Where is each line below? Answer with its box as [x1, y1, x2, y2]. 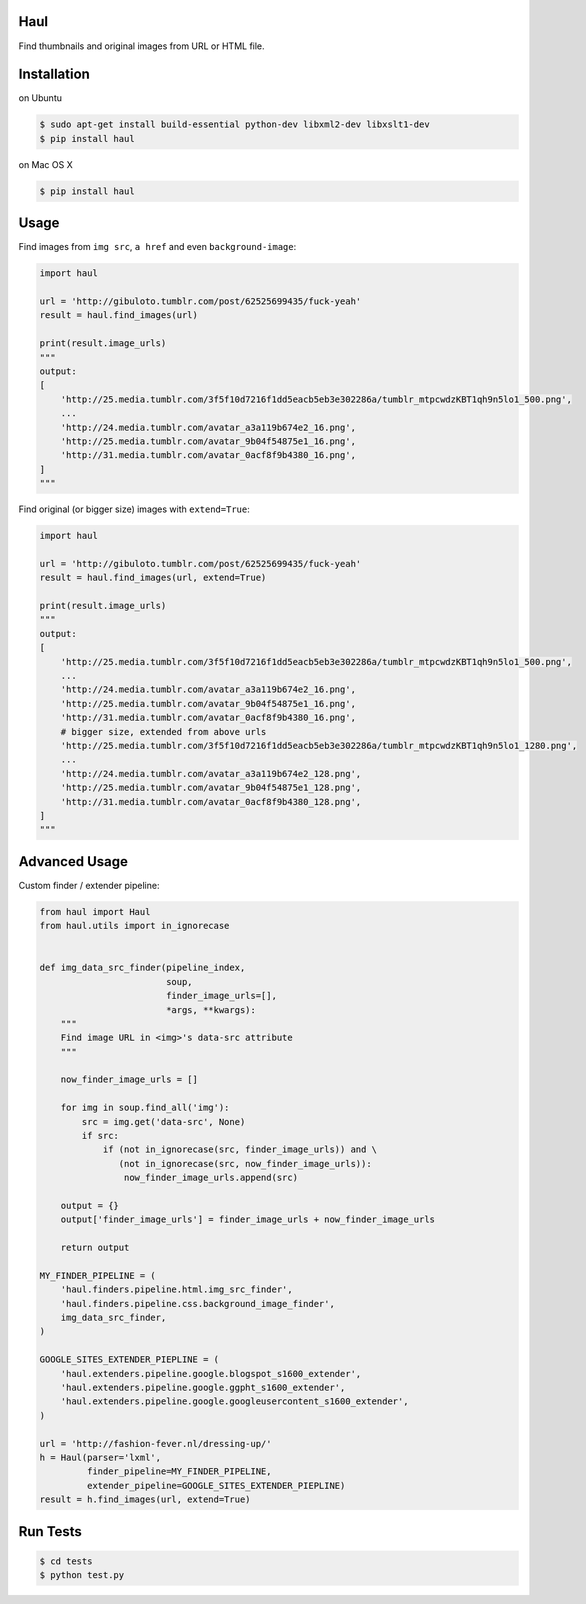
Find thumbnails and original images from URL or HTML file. [18, 40, 265, 52]
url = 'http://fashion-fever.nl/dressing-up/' [39, 1438, 272, 1449]
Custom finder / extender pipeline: [18, 879, 160, 891]
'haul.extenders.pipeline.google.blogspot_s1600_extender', [60, 1368, 362, 1379]
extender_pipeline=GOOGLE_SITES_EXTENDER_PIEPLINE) [86, 1480, 346, 1491]
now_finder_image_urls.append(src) [123, 1172, 299, 1184]
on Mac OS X [18, 158, 74, 170]
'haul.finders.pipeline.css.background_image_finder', [60, 1298, 335, 1309]
